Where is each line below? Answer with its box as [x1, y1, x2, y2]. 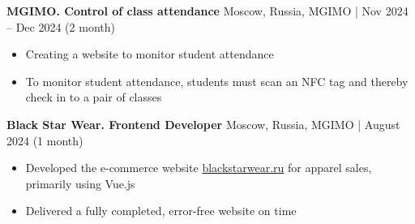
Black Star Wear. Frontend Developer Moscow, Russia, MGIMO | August [6, 115, 400, 132]
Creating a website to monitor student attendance [25, 45, 274, 62]
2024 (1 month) [6, 131, 83, 149]
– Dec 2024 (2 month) [6, 18, 115, 35]
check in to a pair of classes [25, 88, 162, 106]
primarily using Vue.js [25, 174, 135, 192]
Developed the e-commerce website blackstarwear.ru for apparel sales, [25, 159, 372, 176]
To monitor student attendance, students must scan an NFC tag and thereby [25, 72, 409, 89]
